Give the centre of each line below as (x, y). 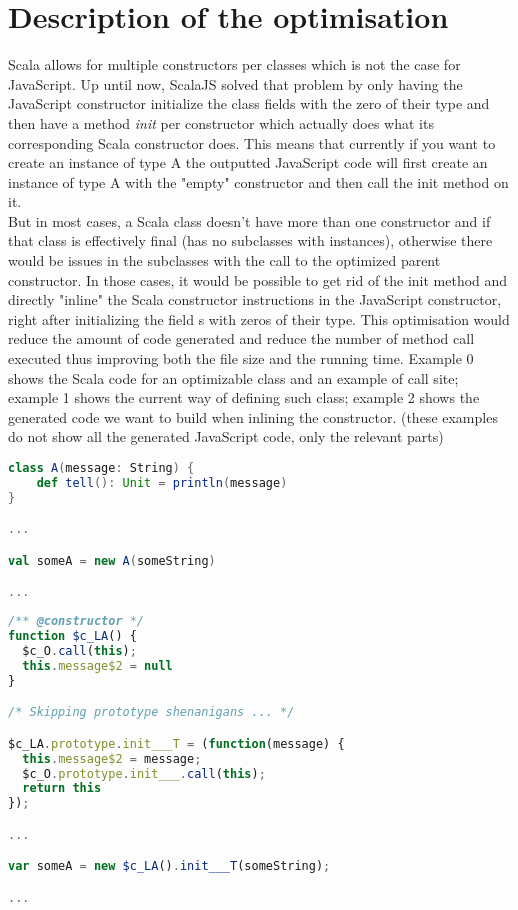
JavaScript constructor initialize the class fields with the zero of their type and (249, 103)
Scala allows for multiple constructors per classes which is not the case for (234, 64)
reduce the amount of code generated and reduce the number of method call (241, 338)
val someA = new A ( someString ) (112, 560)
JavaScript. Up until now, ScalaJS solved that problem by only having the (235, 83)
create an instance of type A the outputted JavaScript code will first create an (248, 162)
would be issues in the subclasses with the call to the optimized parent (224, 260)
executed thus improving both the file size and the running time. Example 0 (241, 358)
